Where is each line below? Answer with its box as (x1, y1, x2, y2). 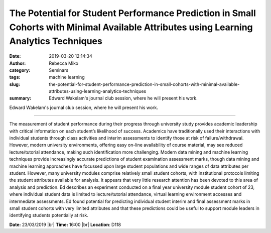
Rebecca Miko (49, 60, 79, 66)
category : (9, 67, 31, 73)
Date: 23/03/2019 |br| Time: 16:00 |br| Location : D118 (9, 221, 121, 227)
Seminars (49, 67, 69, 73)
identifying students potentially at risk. (9, 212, 89, 218)
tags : (9, 74, 21, 80)
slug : (9, 81, 20, 87)
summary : (9, 95, 32, 101)
